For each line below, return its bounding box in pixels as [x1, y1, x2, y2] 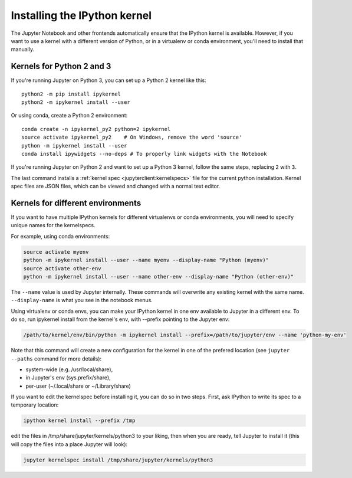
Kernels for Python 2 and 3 [11, 61, 111, 71]
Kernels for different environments [11, 198, 142, 208]
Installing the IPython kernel [11, 9, 152, 22]
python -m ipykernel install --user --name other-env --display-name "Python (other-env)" [23, 273, 294, 280]
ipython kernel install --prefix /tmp [23, 417, 136, 424]
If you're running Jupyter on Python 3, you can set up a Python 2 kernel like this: [11, 77, 206, 84]
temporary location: [11, 401, 59, 408]
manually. [11, 46, 35, 53]
